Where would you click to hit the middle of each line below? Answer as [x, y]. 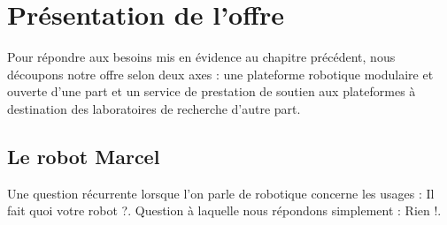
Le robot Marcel [84, 156]
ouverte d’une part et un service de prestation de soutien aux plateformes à [212, 91]
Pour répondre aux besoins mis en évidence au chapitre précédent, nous [201, 57]
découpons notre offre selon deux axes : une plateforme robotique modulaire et [220, 74]
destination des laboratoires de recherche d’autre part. [154, 108]
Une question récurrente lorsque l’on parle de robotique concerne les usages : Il [221, 193]
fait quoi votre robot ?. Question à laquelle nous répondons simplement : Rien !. [224, 210]
